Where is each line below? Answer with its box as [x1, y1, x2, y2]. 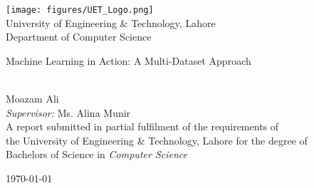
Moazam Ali [6, 91, 59, 106]
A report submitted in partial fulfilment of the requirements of [6, 119, 279, 134]
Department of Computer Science [6, 29, 152, 44]
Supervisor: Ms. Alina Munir [6, 105, 131, 120]
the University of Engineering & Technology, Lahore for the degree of [6, 132, 308, 147]
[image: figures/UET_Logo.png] [6, 5, 154, 15]
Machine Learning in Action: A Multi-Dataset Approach [6, 53, 251, 68]
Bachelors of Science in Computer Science [6, 147, 187, 162]
